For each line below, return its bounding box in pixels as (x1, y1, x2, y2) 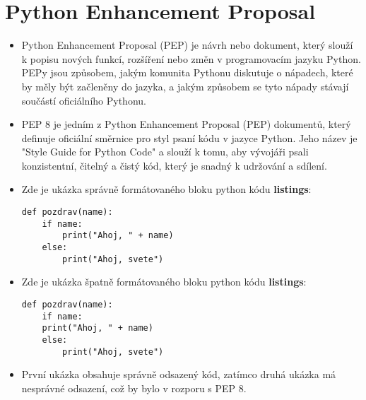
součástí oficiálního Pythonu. (21, 93, 146, 107)
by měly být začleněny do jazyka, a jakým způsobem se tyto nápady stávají (21, 78, 349, 93)
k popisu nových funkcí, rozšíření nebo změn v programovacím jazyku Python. (21, 51, 361, 66)
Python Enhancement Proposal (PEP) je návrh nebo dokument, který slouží (21, 37, 353, 52)
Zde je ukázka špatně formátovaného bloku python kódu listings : (21, 274, 307, 289)
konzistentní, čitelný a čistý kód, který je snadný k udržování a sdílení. (21, 158, 327, 172)
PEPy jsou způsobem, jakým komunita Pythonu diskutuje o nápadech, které (21, 65, 353, 80)
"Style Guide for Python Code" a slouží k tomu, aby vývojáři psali (21, 144, 309, 159)
